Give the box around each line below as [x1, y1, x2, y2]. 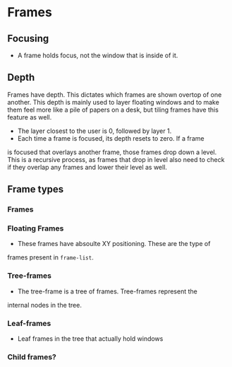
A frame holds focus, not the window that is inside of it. [17, 51, 178, 59]
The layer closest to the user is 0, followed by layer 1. [17, 127, 172, 135]
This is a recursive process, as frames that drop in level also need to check [7, 155, 225, 163]
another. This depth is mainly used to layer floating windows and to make [7, 98, 220, 106]
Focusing [7, 33, 49, 45]
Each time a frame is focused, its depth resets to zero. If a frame [17, 134, 204, 142]
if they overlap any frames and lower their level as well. [7, 163, 168, 171]
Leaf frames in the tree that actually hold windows [17, 334, 164, 343]
